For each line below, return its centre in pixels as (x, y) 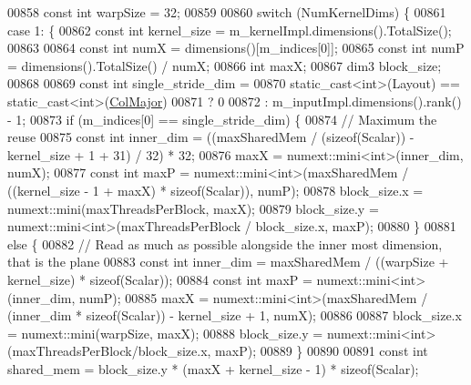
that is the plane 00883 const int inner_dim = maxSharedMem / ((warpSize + (228, 262)
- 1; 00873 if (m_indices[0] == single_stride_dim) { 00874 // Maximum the (222, 119)
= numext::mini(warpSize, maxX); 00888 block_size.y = (165, 333)
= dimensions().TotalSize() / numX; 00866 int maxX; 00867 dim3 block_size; (225, 65)
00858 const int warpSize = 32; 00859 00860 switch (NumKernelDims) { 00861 (227, 12)
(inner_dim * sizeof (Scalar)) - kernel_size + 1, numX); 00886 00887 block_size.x (235, 315)
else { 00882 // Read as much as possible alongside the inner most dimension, (225, 243)
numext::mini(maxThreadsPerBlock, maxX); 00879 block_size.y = (193, 208)
